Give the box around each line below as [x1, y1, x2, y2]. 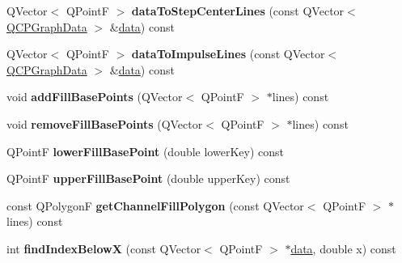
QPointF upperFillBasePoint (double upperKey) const [6, 170, 290, 187]
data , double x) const [290, 240, 396, 257]
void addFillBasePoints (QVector [6, 88, 183, 105]
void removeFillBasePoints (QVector [6, 115, 203, 132]
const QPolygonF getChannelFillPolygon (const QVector [6, 197, 304, 214]
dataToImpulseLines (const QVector [131, 45, 325, 62]
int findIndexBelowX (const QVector [6, 240, 201, 257]
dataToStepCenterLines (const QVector [131, 2, 345, 19]
